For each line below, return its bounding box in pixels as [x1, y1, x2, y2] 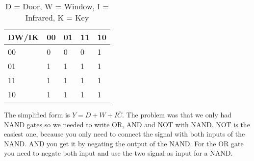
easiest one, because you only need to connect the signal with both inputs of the [4, 129, 245, 139]
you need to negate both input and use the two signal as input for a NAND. [4, 148, 233, 158]
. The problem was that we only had [122, 110, 232, 119]
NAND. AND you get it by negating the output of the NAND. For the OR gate [4, 138, 244, 148]
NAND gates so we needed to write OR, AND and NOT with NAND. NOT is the [4, 119, 250, 129]
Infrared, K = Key [25, 12, 89, 23]
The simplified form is [4, 110, 70, 119]
